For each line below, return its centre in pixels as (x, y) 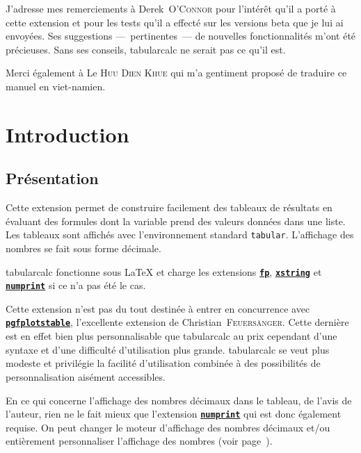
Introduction (67, 134)
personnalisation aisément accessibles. (86, 376)
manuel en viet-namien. (56, 86)
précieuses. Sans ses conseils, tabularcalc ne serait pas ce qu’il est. (146, 49)
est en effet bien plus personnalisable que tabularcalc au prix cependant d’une (171, 336)
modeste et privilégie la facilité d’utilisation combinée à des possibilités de (163, 363)
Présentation (52, 178)
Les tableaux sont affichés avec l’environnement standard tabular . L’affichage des (180, 234)
